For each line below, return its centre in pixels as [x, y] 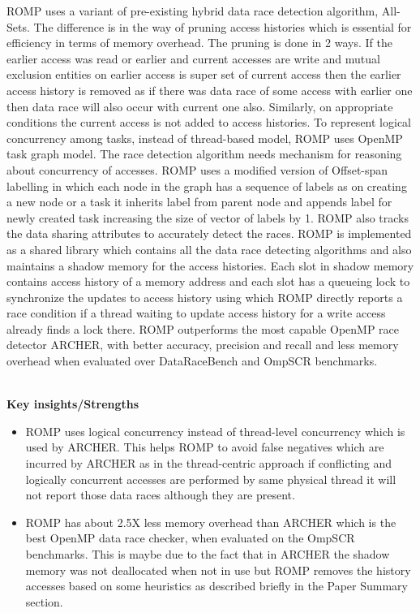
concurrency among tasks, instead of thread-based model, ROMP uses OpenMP [205, 138]
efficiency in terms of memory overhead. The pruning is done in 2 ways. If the [199, 43]
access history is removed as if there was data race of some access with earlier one [210, 90]
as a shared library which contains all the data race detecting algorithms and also [209, 249]
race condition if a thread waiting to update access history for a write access [196, 313]
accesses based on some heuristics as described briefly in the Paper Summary [216, 586]
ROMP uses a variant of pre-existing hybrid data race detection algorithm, [193, 11]
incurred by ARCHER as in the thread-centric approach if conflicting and [209, 463]
